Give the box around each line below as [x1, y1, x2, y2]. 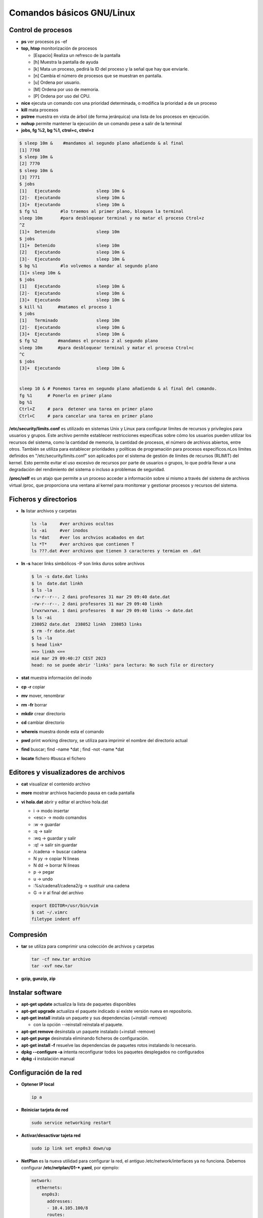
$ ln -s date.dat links [31, 574, 89, 579]
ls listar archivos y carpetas [21, 508, 77, 514]
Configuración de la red [9, 1068, 82, 1077]
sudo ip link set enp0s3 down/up [31, 1145, 112, 1151]
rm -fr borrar [21, 702, 47, 707]
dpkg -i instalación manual [21, 1056, 75, 1062]
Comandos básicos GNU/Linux [9, 7, 136, 18]
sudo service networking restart [31, 1120, 112, 1125]
